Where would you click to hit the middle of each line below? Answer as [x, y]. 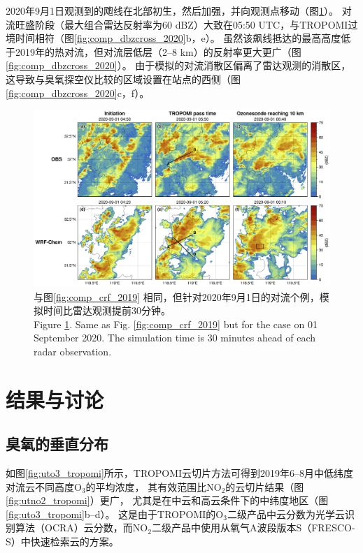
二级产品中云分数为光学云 [286, 514]
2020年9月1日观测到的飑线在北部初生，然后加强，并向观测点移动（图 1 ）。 [172, 10]
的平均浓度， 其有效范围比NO [154, 486]
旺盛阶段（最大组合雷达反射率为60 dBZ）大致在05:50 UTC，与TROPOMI [181, 24]
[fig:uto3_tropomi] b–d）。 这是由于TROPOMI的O [115, 514]
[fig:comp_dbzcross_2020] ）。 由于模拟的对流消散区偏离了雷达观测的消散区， [178, 65]
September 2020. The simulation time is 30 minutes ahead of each [175, 338]
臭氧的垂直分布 [57, 444]
